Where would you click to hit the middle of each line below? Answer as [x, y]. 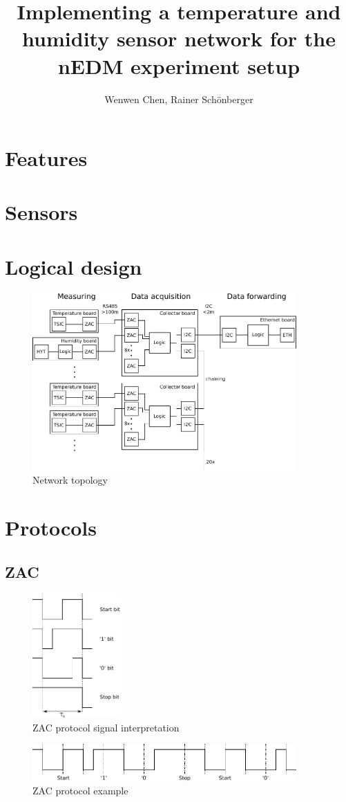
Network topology [70, 480]
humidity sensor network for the [179, 38]
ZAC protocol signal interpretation [106, 727]
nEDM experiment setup [179, 65]
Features [46, 158]
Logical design [74, 266]
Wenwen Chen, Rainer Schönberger [179, 99]
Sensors [41, 212]
